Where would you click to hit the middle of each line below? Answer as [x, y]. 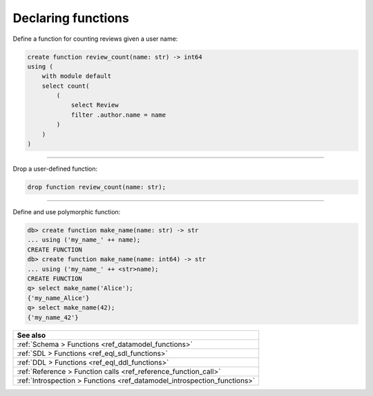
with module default [77, 76]
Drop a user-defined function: [55, 169]
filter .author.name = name [118, 115]
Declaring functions [71, 18]
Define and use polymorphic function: [67, 212]
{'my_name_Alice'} [58, 298]
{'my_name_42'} [53, 317]
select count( [66, 86]
